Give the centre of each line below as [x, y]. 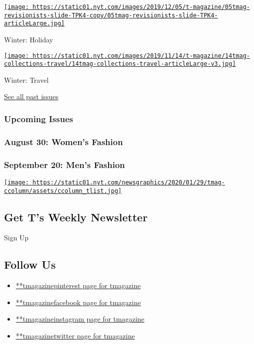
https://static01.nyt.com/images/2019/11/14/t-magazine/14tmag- [141, 56]
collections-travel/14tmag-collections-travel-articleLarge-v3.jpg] [120, 64]
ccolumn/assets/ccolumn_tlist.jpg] [63, 191]
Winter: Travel [26, 80]
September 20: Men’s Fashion [64, 164]
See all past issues [31, 96]
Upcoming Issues [39, 118]
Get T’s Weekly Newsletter [76, 217]
